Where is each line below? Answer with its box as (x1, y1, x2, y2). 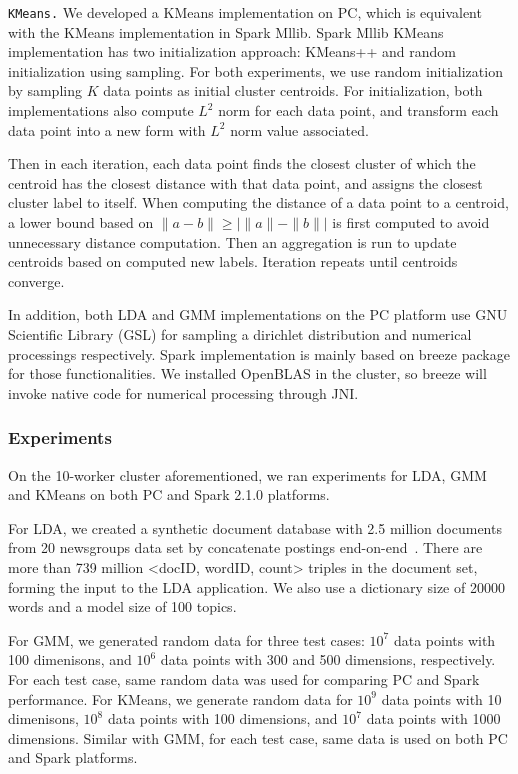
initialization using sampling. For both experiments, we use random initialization (8, 60, 503, 81)
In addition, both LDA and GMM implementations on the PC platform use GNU (8, 304, 508, 325)
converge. (8, 270, 65, 291)
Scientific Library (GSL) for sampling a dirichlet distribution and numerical (8, 323, 472, 344)
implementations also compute (8, 100, 194, 121)
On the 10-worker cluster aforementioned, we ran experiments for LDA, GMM (8, 464, 487, 485)
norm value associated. (230, 119, 369, 140)
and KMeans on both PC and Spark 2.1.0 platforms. (8, 484, 330, 505)
